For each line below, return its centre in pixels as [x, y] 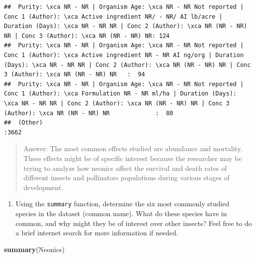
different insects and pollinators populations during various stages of [127, 177]
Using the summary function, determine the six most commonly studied [122, 204]
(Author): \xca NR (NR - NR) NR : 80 [89, 113]
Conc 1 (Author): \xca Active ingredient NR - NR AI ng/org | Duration [124, 55]
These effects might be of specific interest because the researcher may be [133, 158]
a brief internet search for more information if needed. [97, 233]
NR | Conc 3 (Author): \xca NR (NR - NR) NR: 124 [87, 36]
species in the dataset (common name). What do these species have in [121, 213]
